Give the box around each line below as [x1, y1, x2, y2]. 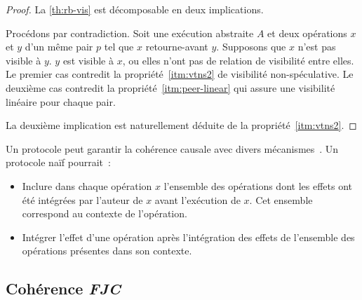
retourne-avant [145, 39, 208, 54]
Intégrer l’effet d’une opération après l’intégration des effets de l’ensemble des [22, 229, 355, 244]
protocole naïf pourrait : [6, 155, 111, 170]
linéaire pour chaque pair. [6, 94, 116, 109]
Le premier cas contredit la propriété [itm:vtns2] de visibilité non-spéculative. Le [6, 67, 354, 81]
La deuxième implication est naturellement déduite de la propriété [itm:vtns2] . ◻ [6, 118, 357, 132]
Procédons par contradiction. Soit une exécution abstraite [6, 25, 254, 40]
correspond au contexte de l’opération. [22, 206, 187, 221]
